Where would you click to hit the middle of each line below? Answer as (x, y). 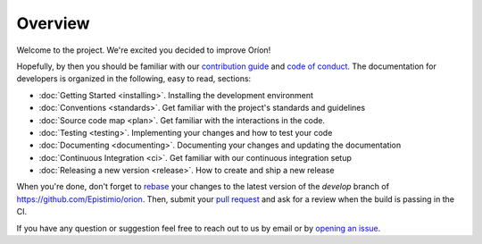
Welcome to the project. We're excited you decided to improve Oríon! (144, 50)
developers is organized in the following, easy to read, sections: (134, 79)
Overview (53, 23)
